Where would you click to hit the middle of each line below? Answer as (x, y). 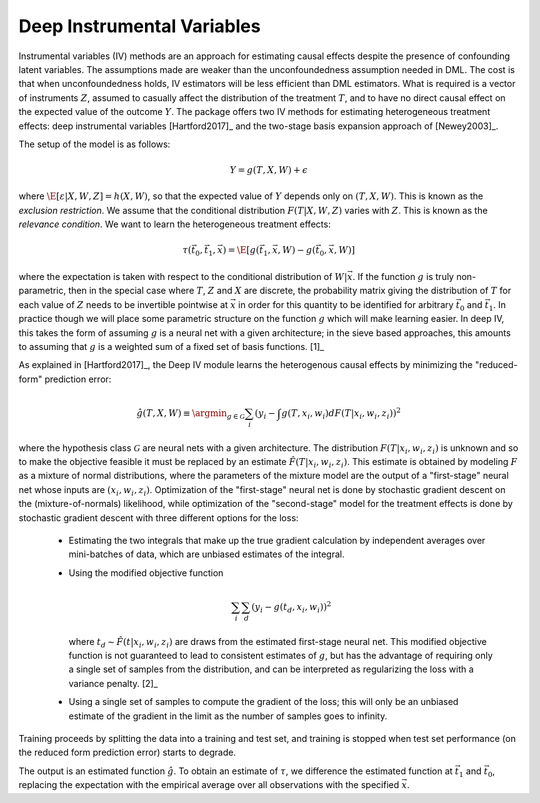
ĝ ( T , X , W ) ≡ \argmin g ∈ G (190, 414)
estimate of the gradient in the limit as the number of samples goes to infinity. (228, 716)
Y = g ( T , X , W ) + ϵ (269, 170)
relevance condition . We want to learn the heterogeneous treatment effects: (175, 224)
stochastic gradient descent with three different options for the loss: (158, 517)
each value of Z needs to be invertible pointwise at (123, 304)
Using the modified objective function (146, 572)
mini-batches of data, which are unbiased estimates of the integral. (206, 554)
